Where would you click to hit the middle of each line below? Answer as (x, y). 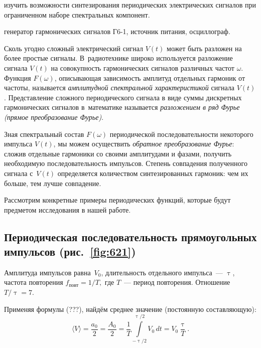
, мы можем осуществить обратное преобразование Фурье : (144, 144)
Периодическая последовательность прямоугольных (130, 236)
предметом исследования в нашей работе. (68, 209)
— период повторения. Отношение (177, 282)
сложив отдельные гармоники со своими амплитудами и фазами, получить (118, 153)
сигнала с (19, 173)
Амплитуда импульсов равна (47, 272)
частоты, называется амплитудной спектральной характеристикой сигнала (119, 88)
